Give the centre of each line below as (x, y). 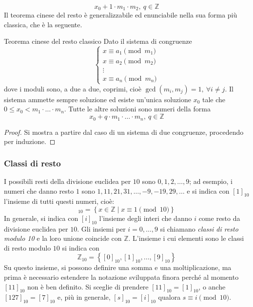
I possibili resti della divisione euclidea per (68, 181)
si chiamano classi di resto (199, 228)
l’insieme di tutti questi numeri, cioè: (59, 201)
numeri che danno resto (39, 190)
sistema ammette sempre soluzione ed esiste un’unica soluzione (97, 99)
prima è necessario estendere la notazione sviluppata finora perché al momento (121, 277)
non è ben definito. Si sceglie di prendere (88, 286)
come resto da (219, 218)
